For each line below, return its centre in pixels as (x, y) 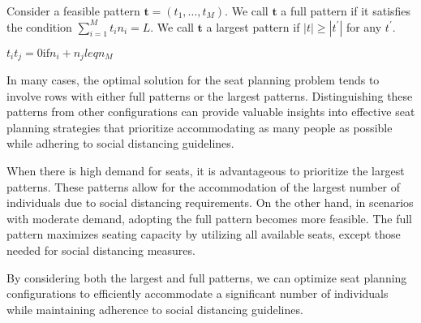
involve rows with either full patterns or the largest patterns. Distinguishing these (210, 95)
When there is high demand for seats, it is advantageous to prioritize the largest (206, 171)
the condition (39, 26)
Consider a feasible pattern (73, 11)
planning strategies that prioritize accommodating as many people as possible (200, 127)
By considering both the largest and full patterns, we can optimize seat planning (207, 277)
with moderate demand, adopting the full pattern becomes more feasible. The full (210, 218)
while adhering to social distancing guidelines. (120, 143)
